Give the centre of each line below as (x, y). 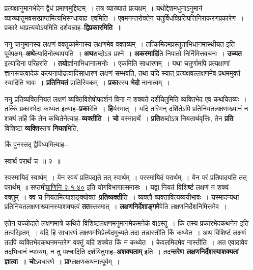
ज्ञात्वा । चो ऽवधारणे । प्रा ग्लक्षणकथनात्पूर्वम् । (62, 261)
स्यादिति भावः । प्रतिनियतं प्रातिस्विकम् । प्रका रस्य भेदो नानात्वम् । (87, 82)
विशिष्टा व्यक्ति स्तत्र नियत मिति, (42, 128)
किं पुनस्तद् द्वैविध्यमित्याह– (36, 144)
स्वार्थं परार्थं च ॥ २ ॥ (32, 161)
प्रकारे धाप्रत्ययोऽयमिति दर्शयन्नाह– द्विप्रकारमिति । (63, 27)
